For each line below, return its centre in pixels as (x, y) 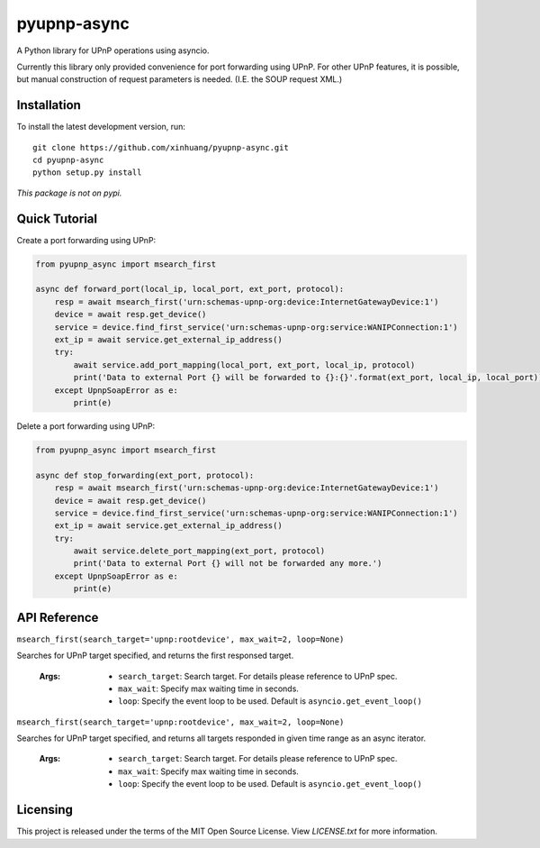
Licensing (45, 810)
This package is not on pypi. (69, 193)
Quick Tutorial (57, 219)
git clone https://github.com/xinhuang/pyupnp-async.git (161, 147)
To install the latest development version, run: (101, 127)
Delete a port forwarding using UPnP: (86, 426)
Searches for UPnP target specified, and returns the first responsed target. (155, 656)
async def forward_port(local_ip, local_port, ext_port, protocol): (190, 289)
